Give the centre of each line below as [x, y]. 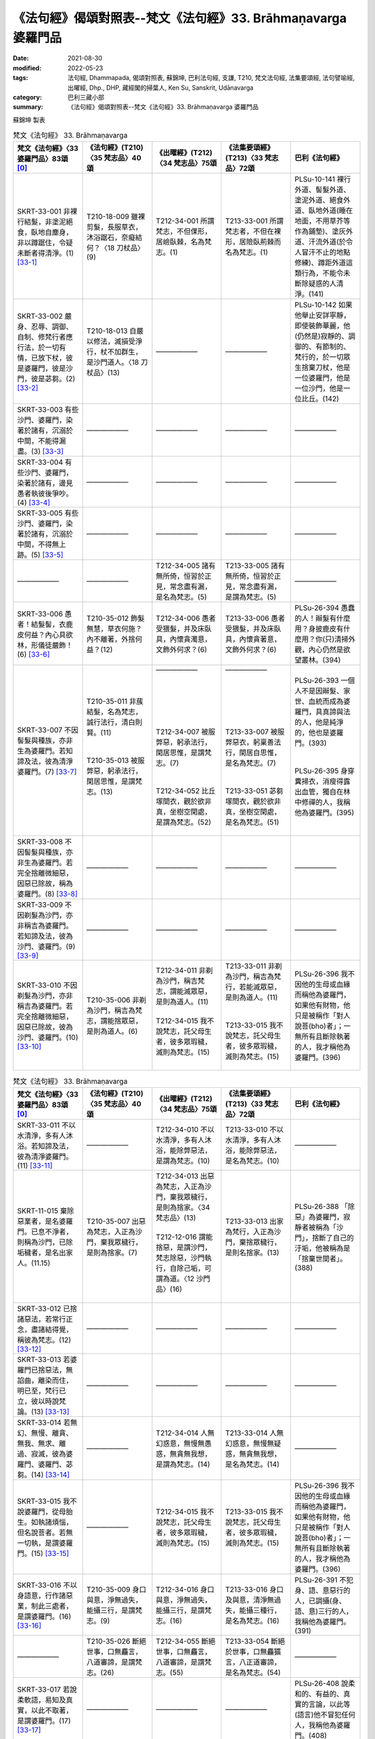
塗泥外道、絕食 [319, 200]
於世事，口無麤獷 [253, 1651]
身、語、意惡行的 [322, 1590]
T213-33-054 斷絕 [255, 1641]
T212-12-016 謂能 [184, 1237]
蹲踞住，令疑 [52, 243]
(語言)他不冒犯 [318, 1715]
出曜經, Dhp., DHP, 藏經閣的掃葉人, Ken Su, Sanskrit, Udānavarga [160, 88]
